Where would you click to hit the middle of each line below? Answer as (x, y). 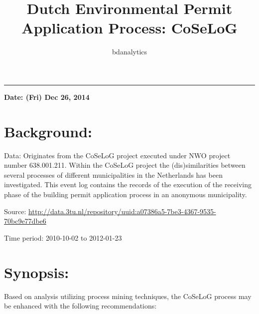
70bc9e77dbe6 (25, 221)
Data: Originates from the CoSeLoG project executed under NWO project (117, 155)
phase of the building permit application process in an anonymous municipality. (126, 194)
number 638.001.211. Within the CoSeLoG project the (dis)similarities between (125, 165)
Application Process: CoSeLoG (129, 28)
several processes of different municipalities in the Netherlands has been (113, 174)
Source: (15, 211)
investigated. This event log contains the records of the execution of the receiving (128, 184)
